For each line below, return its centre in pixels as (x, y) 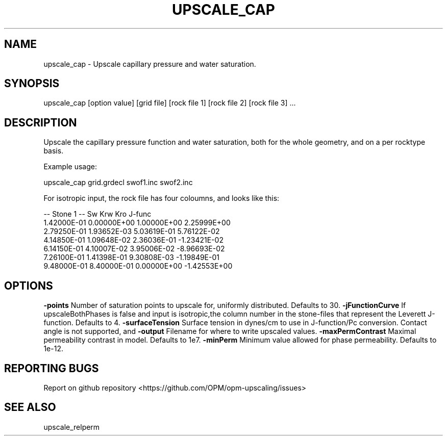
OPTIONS (29, 286)
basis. (54, 151)
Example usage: (70, 167)
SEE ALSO (30, 407)
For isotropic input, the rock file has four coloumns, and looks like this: (162, 198)
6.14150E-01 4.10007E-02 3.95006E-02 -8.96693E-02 (134, 249)
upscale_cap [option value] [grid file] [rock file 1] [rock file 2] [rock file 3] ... (170, 103)
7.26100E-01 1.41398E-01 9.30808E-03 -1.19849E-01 (131, 257)
